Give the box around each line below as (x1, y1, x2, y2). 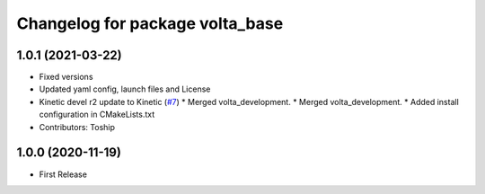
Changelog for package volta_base (16, 13, 284, 33)
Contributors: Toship (39, 121, 116, 132)
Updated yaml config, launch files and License (39, 84, 211, 94)
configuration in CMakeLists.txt (39, 109, 155, 120)
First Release (39, 169, 87, 180)
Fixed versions (39, 72, 93, 83)
